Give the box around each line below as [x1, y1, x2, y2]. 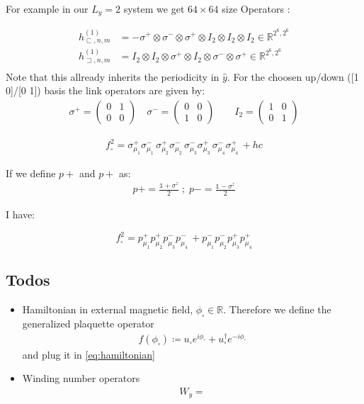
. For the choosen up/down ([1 [227, 69, 359, 84]
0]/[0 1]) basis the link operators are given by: [6, 83, 205, 98]
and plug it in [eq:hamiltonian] [22, 347, 155, 361]
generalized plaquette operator [22, 315, 154, 330]
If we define [6, 165, 56, 180]
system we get [123, 1, 185, 16]
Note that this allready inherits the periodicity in [6, 69, 220, 84]
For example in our [6, 1, 89, 16]
